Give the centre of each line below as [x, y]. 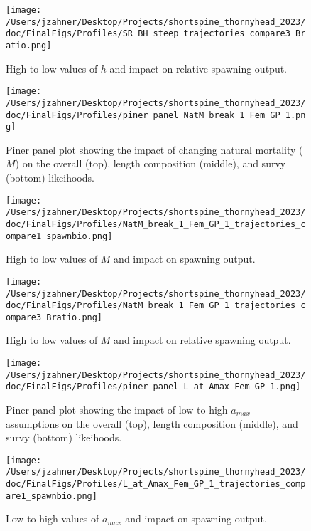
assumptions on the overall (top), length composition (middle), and [152, 423]
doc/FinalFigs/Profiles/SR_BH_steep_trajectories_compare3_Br [156, 34]
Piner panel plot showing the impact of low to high [117, 410]
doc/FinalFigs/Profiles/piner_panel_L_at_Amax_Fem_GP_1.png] [153, 387]
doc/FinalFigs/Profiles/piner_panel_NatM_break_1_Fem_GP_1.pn [156, 115]
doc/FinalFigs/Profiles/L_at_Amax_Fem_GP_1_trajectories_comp [156, 484]
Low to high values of [53, 519]
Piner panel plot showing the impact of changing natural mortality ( [154, 149]
